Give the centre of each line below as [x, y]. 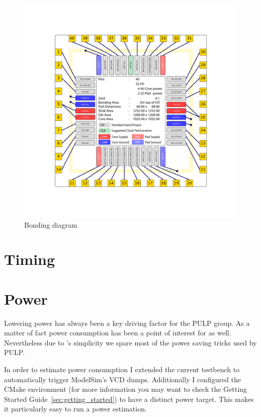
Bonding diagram [51, 224]
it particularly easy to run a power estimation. [75, 409]
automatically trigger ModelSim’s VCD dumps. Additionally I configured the [123, 379]
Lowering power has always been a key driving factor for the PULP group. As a [127, 323]
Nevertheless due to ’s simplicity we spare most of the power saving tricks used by [130, 342]
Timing [30, 259]
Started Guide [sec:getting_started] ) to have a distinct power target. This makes [129, 399]
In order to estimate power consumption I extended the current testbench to [122, 369]
